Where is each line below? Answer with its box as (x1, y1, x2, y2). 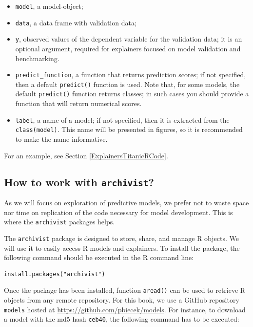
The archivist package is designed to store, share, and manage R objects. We (4, 233, 239, 243)
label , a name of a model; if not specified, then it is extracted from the (15, 114, 230, 125)
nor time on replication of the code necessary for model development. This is (4, 207, 233, 217)
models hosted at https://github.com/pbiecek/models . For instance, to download (4, 304, 246, 314)
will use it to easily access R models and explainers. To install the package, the (4, 242, 240, 253)
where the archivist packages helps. (4, 217, 115, 227)
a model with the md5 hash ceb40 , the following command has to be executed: (4, 314, 239, 324)
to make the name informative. (15, 134, 108, 144)
